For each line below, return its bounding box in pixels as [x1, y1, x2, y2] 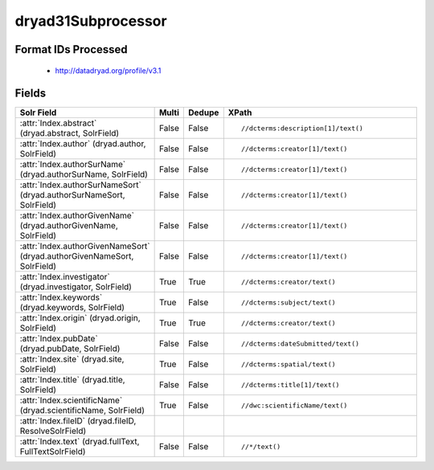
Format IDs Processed [14, 43, 128, 56]
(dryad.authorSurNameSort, [19, 190, 125, 201]
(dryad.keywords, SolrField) [19, 302, 125, 313]
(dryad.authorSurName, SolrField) [19, 169, 149, 180]
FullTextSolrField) [19, 446, 86, 457]
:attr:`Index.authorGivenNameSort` [19, 241, 150, 252]
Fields [14, 87, 47, 100]
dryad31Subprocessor [14, 12, 168, 30]
